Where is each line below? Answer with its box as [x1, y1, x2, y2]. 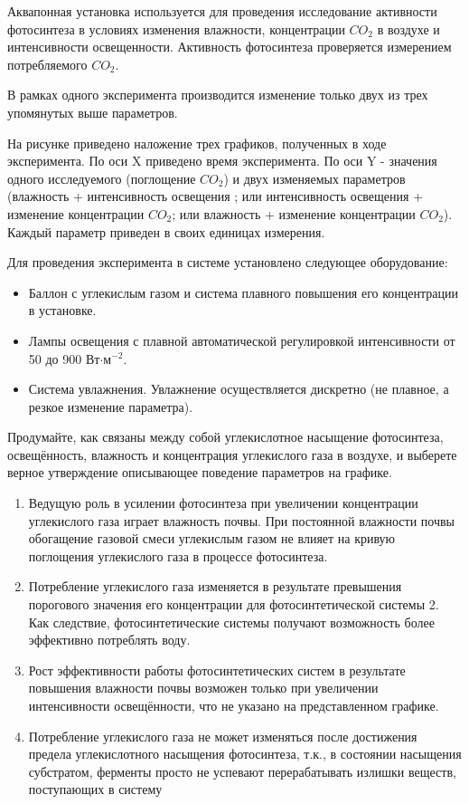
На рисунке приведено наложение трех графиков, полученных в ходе [7, 133, 387, 152]
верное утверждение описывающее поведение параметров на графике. [7, 463, 392, 482]
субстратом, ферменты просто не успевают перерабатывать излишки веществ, [28, 761, 456, 780]
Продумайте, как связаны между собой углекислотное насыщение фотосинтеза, [7, 427, 444, 446]
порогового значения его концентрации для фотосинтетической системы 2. [28, 595, 439, 614]
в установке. [28, 301, 97, 320]
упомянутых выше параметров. [7, 102, 178, 121]
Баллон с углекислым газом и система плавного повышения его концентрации [28, 282, 459, 301]
